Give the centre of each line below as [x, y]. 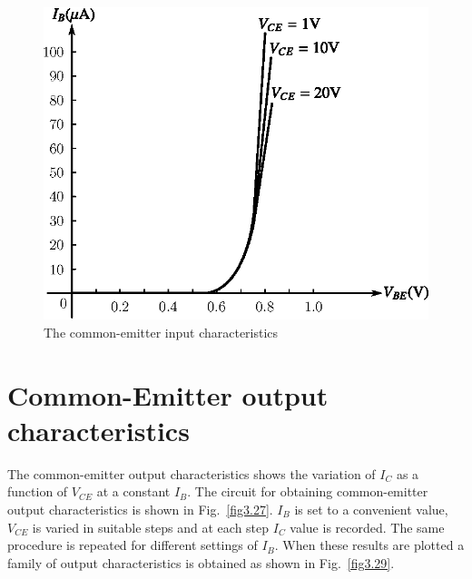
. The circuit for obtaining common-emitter [308, 491]
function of [38, 491]
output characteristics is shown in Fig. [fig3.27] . [140, 510]
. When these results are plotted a [369, 545]
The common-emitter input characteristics [161, 332]
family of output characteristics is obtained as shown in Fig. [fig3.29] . [201, 562]
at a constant [133, 491]
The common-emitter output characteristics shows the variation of [192, 473]
